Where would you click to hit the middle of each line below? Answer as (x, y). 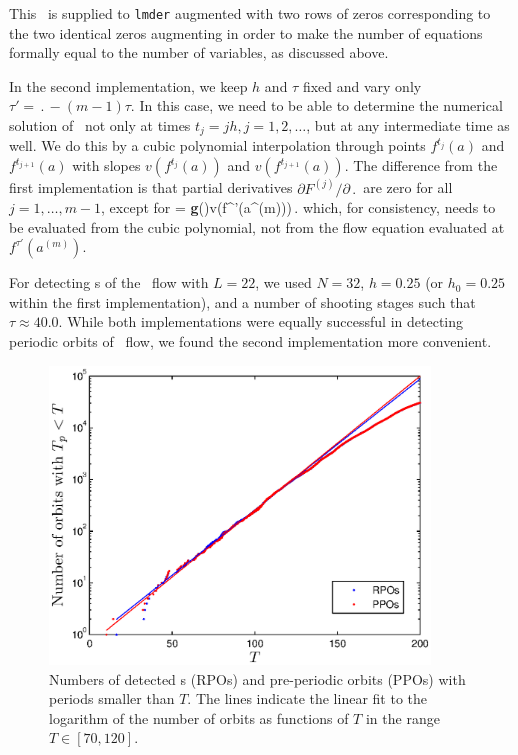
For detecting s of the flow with (109, 282)
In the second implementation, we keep (128, 85)
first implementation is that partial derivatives (151, 187)
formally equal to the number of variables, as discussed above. (199, 52)
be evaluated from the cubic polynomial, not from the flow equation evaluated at (257, 226)
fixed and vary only (362, 85)
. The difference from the (421, 165)
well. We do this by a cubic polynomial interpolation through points (217, 145)
